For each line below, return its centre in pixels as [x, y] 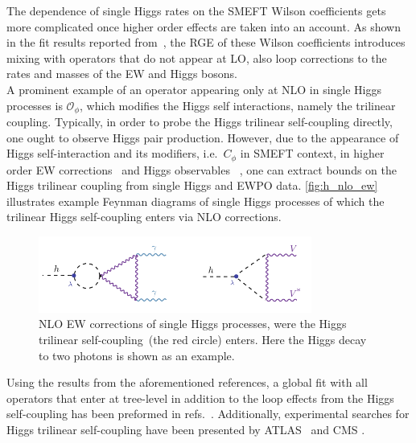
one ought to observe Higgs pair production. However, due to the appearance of [203, 137]
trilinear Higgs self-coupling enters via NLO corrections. [144, 217]
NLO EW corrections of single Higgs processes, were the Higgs [193, 324]
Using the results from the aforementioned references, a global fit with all [187, 382]
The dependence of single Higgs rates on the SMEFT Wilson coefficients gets [196, 10]
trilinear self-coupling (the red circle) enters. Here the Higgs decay [203, 340]
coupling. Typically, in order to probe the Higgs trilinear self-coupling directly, [200, 122]
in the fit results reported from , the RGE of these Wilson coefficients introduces [206, 42]
